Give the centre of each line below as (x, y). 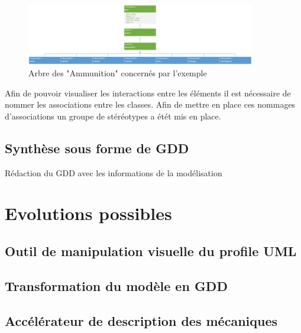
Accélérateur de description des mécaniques (141, 320)
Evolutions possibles (88, 213)
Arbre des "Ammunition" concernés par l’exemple (118, 73)
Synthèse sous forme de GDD (97, 148)
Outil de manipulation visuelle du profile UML (151, 251)
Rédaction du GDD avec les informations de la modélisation (114, 172)
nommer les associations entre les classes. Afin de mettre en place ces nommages (150, 104)
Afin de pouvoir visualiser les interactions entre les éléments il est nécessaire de (148, 93)
